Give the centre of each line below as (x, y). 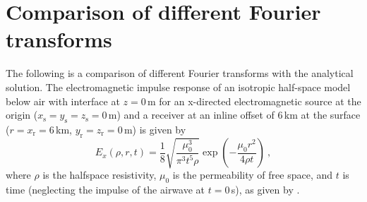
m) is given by (155, 129)
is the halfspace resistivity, (100, 175)
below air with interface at (63, 101)
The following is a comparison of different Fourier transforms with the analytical (180, 73)
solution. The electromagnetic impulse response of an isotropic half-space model (178, 87)
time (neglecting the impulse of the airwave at (106, 190)
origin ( (22, 115)
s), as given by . (265, 190)
